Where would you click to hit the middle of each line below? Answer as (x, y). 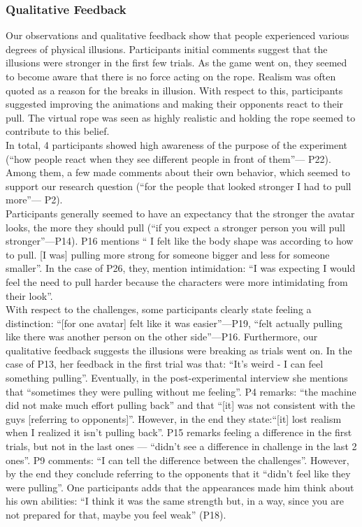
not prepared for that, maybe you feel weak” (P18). (116, 514)
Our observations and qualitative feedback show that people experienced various (178, 35)
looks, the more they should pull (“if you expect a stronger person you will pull (175, 227)
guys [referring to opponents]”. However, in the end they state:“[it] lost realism (174, 418)
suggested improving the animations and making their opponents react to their (175, 104)
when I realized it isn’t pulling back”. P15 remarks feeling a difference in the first (179, 432)
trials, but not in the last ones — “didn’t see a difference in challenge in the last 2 (181, 446)
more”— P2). (34, 200)
